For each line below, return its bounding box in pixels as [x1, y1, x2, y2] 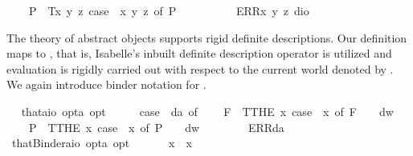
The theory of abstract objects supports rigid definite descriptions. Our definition [6, 29, 407, 46]
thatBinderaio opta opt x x [11, 134, 192, 151]
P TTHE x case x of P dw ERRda [28, 118, 284, 135]
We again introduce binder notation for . [6, 76, 206, 93]
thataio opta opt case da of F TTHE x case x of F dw [21, 102, 394, 119]
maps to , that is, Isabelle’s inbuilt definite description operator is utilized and [6, 45, 392, 62]
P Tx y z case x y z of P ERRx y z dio [28, 2, 309, 18]
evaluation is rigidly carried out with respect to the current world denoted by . [6, 60, 394, 77]
